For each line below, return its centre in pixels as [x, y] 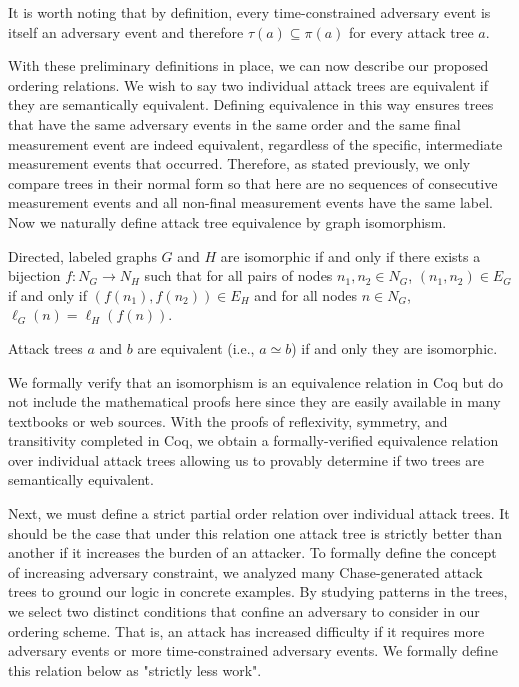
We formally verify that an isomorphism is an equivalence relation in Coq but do [256, 381]
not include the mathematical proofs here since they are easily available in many [254, 401]
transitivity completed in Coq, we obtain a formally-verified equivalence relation [253, 440]
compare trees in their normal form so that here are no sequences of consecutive [253, 182]
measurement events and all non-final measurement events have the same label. [250, 202]
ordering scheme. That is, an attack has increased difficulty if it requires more [246, 630]
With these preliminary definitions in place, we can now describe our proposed [248, 65]
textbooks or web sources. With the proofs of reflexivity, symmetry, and [228, 420]
